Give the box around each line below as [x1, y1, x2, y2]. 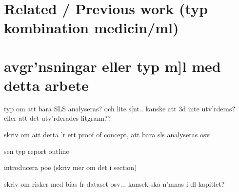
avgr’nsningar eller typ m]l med [4, 56, 221, 76]
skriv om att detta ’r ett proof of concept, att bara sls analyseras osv [4, 129, 210, 140]
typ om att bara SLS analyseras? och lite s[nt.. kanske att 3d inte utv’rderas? [4, 103, 236, 113]
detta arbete [4, 75, 89, 95]
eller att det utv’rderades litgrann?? [4, 113, 111, 123]
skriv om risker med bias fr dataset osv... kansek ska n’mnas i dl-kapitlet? [4, 178, 225, 189]
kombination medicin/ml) [4, 18, 179, 38]
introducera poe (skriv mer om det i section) [4, 162, 137, 172]
